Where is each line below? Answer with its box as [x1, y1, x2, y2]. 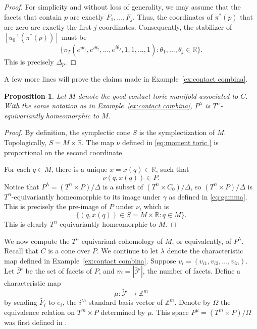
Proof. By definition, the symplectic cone [4, 127, 130, 138]
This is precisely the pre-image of [4, 201, 107, 212]
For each [4, 164, 30, 174]
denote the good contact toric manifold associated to [78, 90, 238, 101]
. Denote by [174, 297, 211, 307]
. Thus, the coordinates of [133, 11, 213, 22]
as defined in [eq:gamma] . [169, 191, 247, 202]
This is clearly [4, 219, 48, 229]
